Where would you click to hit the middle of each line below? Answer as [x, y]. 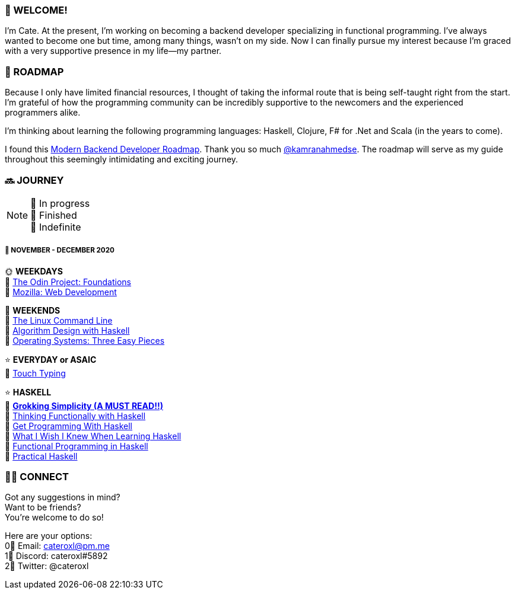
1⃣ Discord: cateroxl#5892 [56, 556]
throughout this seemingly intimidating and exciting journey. [122, 159]
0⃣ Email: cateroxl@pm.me [57, 546]
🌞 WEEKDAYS [34, 271]
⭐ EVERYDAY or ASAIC [51, 359]
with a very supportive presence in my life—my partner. [113, 51]
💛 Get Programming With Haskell [69, 426]
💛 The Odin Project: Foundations [68, 282]
